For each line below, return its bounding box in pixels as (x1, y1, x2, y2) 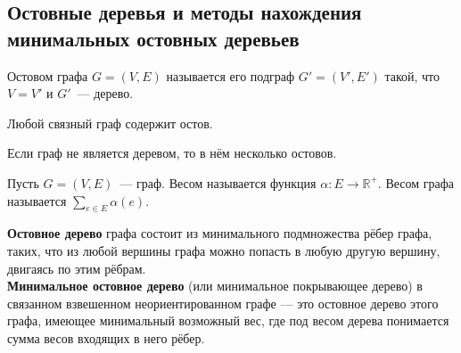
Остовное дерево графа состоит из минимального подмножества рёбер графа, (7, 224, 432, 242)
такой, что (384, 66, 440, 85)
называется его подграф (166, 66, 295, 85)
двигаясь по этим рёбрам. (7, 259, 146, 277)
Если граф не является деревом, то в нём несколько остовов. (7, 144, 337, 162)
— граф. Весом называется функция (119, 173, 317, 192)
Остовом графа (7, 66, 88, 85)
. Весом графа (377, 173, 455, 192)
